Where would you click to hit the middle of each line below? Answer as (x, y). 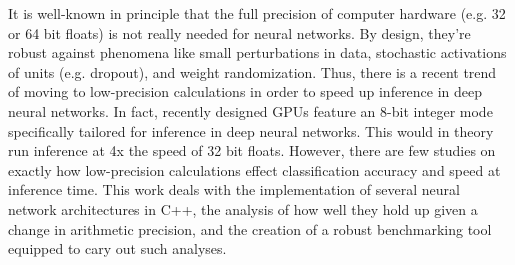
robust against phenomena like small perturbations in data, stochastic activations (257, 52)
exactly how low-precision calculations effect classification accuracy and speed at (254, 169)
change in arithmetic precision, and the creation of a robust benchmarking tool (250, 228)
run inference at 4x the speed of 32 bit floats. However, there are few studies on (252, 150)
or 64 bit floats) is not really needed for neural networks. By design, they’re (239, 32)
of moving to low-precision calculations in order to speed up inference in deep (245, 91)
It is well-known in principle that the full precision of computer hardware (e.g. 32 (257, 13)
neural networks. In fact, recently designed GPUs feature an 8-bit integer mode (250, 110)
